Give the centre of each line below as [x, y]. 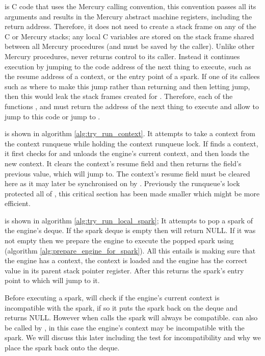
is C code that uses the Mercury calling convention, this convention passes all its [130, 6]
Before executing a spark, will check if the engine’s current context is [112, 298]
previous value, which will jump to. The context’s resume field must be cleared [127, 173]
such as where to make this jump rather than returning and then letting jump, [127, 86]
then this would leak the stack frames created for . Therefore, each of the [119, 96]
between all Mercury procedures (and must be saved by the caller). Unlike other [130, 46]
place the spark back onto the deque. [62, 347]
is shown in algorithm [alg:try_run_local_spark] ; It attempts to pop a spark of [129, 220]
